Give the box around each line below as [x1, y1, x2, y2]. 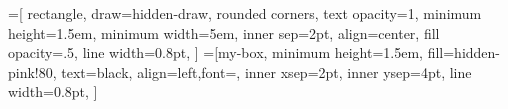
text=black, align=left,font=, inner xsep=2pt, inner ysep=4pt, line [61, 61, 472, 82]
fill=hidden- [427, 42, 501, 63]
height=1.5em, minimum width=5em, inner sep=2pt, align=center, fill [8, 22, 440, 43]
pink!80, [8, 61, 57, 82]
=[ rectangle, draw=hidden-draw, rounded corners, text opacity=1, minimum [8, 3, 482, 23]
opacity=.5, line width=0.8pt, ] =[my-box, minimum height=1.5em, [8, 42, 423, 63]
